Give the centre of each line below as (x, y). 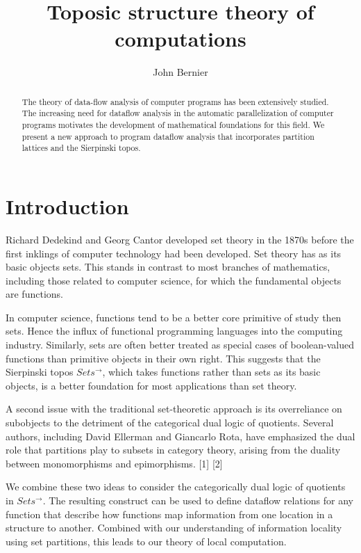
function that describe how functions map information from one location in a (169, 514)
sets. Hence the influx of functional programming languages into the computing (174, 331)
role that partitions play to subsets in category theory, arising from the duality (173, 450)
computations (180, 39)
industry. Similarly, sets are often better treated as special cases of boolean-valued (180, 345)
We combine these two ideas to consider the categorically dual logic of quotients (176, 487)
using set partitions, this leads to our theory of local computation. (146, 541)
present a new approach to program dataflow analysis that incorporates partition (168, 136)
